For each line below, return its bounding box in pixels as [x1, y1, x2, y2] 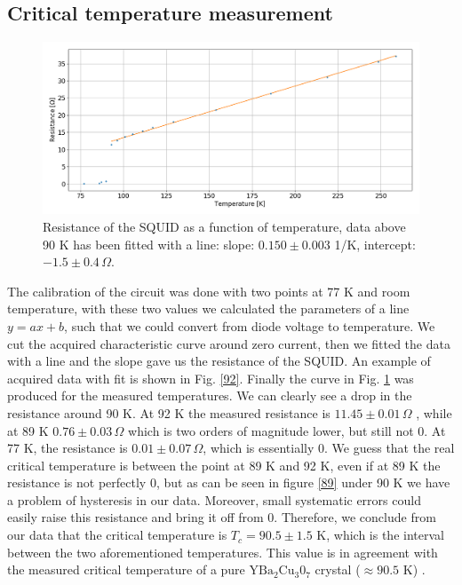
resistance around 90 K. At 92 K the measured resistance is [7, 403, 331, 422]
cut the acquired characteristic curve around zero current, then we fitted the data [7, 334, 450, 352]
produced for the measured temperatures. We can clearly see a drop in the [7, 386, 412, 405]
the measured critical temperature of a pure [7, 560, 245, 579]
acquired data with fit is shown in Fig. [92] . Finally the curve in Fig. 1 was [7, 368, 414, 387]
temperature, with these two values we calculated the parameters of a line [7, 299, 410, 318]
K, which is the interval [316, 526, 444, 544]
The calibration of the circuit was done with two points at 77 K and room [7, 281, 410, 300]
